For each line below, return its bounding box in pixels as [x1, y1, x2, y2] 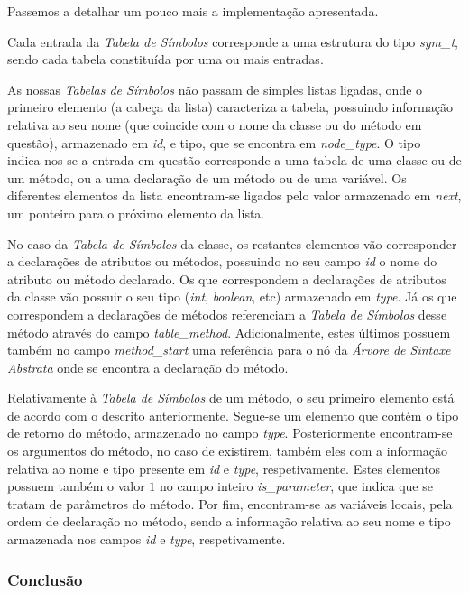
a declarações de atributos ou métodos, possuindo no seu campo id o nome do [7, 252, 437, 271]
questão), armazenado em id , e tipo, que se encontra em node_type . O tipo [7, 133, 421, 152]
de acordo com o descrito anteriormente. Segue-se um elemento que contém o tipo [7, 405, 459, 424]
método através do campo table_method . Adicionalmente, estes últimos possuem [7, 322, 451, 341]
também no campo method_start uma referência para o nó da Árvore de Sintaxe [7, 340, 451, 359]
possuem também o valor [7, 477, 145, 496]
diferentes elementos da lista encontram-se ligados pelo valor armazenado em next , [7, 186, 462, 205]
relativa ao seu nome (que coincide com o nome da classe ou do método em [7, 115, 422, 134]
